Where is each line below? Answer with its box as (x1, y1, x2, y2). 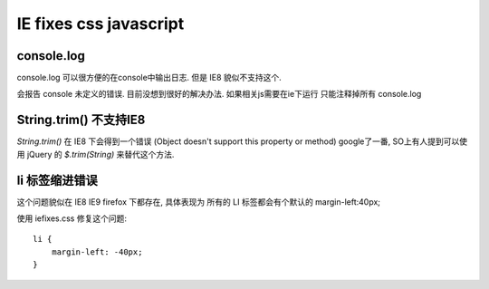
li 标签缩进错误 (16, 172, 99, 188)
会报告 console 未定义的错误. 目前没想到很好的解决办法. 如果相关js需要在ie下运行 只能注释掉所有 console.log (16, 89, 422, 100)
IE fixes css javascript (16, 14, 185, 34)
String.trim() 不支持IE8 (16, 112, 146, 128)
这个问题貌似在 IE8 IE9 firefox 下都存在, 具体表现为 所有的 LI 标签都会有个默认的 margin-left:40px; (16, 196, 380, 207)
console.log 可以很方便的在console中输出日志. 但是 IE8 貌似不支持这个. (16, 72, 283, 83)
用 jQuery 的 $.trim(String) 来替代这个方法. (16, 149, 175, 159)
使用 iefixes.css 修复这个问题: (16, 213, 127, 224)
